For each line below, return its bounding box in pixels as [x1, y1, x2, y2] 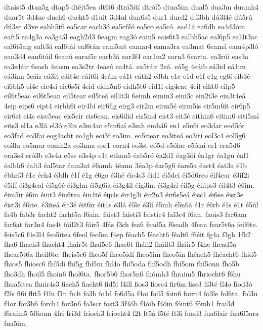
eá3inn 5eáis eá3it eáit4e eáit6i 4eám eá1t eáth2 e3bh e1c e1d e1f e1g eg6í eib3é [4, 71, 250, 81]
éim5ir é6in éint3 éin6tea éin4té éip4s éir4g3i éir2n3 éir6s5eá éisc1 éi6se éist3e [4, 189, 243, 200]
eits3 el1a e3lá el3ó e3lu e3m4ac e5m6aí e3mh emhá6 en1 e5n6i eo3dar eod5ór [4, 120, 245, 131]
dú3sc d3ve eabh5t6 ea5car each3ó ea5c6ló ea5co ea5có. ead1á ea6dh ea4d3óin [4, 21, 245, 32]
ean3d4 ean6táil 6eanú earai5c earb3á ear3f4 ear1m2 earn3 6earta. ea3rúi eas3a [4, 50, 249, 61]
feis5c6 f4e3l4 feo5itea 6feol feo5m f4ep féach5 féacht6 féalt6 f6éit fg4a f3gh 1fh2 [4, 229, 251, 239]
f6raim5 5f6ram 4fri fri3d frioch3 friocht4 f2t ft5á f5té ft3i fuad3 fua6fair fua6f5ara [4, 308, 259, 318]
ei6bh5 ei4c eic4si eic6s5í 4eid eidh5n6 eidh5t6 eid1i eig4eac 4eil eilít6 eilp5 [4, 80, 235, 91]
